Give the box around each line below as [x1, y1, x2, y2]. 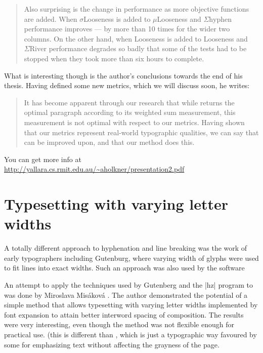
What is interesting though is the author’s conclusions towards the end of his [4, 70, 243, 81]
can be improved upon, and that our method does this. [24, 137, 195, 147]
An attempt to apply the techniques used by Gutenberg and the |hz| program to [4, 280, 253, 290]
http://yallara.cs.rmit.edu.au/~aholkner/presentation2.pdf [4, 164, 185, 174]
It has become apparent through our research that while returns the [24, 97, 235, 107]
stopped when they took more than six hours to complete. [24, 53, 204, 63]
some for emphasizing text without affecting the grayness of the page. [4, 339, 220, 349]
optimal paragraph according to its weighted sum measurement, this [24, 107, 236, 117]
